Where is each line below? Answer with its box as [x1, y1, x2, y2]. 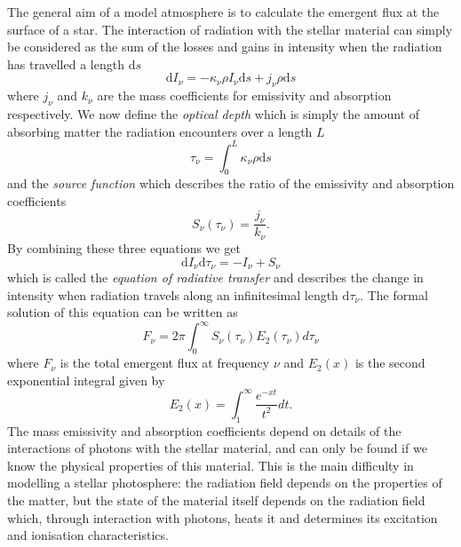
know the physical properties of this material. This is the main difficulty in [7, 456, 414, 474]
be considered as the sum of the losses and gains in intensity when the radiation [7, 37, 442, 56]
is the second [354, 353, 425, 372]
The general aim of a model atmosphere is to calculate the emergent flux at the [7, 3, 440, 20]
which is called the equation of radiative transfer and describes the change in [7, 267, 424, 286]
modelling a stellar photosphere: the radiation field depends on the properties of [7, 473, 442, 492]
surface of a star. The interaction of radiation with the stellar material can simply [7, 20, 453, 38]
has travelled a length [7, 54, 124, 73]
